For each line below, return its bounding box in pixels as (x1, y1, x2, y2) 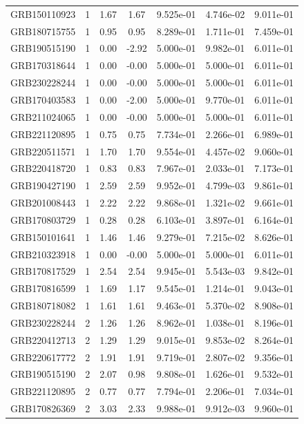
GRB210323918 (10, 247, 76, 261)
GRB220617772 (10, 349, 76, 364)
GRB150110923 (10, 6, 76, 21)
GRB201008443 (10, 195, 76, 210)
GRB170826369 (10, 401, 76, 416)
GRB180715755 (10, 23, 76, 38)
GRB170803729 (10, 212, 76, 227)
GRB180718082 (10, 298, 76, 313)
